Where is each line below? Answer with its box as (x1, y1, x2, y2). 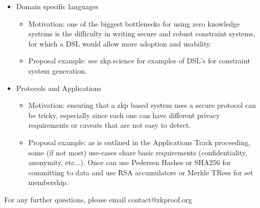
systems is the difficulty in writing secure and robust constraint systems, (28, 28, 255, 39)
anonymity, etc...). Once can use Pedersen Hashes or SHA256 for (28, 157, 231, 168)
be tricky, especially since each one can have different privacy (28, 109, 220, 120)
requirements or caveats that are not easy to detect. (28, 120, 191, 130)
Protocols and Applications (16, 82, 101, 93)
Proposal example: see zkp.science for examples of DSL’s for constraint (28, 55, 250, 66)
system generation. (28, 65, 87, 76)
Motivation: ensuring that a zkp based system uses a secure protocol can (28, 100, 256, 110)
